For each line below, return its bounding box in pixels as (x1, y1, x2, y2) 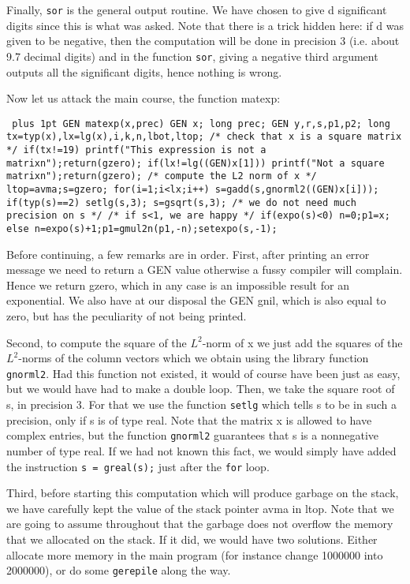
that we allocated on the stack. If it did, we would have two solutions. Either (6, 530, 378, 547)
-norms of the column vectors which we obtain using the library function (18, 350, 369, 366)
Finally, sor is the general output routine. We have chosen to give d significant (6, 2, 387, 17)
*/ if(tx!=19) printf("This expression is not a (6, 144, 266, 155)
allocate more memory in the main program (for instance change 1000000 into (6, 546, 383, 563)
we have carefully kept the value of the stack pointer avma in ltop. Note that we (6, 500, 394, 516)
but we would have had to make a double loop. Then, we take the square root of (6, 380, 395, 397)
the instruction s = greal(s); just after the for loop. (6, 458, 270, 474)
